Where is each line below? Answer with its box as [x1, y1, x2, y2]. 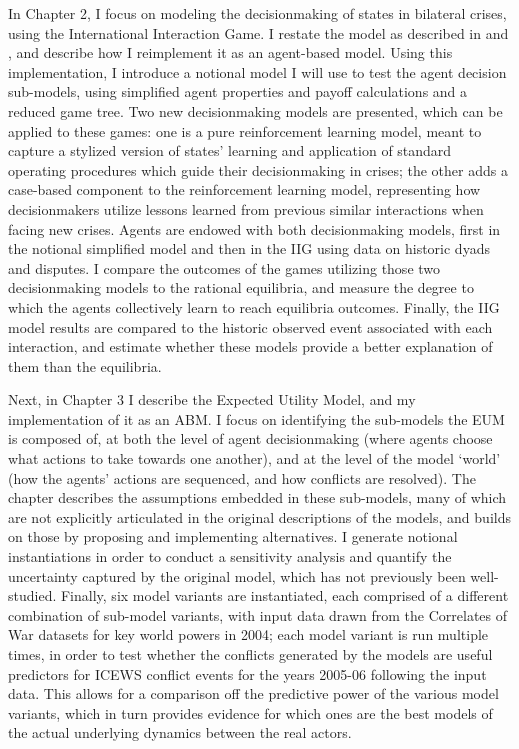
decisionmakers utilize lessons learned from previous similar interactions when [8, 198, 484, 219]
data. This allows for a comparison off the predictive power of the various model [8, 683, 499, 704]
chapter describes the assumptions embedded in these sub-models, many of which [8, 487, 507, 508]
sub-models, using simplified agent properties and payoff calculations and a [8, 81, 468, 102]
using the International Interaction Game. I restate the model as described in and [8, 22, 509, 43]
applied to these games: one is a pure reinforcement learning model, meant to [8, 120, 482, 141]
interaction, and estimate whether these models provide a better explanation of [8, 336, 493, 357]
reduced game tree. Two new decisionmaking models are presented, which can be [8, 100, 503, 121]
